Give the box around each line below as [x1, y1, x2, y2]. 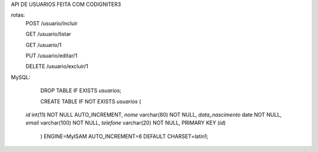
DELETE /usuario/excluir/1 [25, 63, 88, 70]
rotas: [11, 12, 25, 19]
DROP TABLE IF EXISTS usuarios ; [40, 87, 122, 94]
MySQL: [11, 73, 31, 80]
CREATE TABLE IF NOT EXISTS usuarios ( [40, 97, 141, 105]
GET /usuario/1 [25, 41, 62, 48]
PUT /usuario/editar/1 [25, 52, 78, 59]
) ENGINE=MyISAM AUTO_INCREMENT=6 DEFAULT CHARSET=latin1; [40, 133, 208, 140]
